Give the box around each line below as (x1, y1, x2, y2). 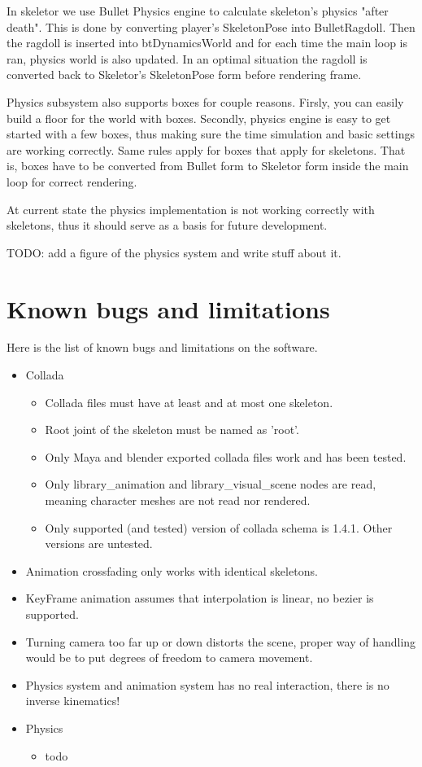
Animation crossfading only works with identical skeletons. (25, 562, 318, 579)
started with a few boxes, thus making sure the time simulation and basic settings (7, 125, 415, 142)
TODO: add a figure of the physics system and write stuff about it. (7, 243, 342, 261)
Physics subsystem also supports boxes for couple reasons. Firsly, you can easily (7, 93, 404, 110)
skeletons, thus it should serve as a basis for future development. (7, 217, 328, 234)
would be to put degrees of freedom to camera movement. (25, 649, 313, 666)
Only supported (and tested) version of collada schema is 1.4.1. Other (45, 519, 393, 536)
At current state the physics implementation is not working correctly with (7, 200, 375, 217)
